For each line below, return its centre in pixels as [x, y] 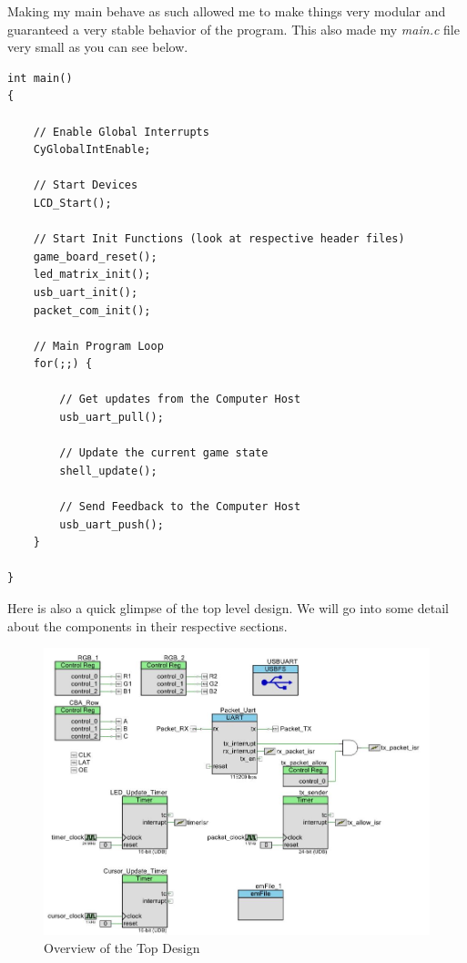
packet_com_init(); [92, 310]
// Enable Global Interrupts [121, 132]
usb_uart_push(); [112, 524]
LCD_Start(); [72, 203]
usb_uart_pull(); [112, 418]
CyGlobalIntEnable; [92, 150]
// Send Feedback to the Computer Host [180, 507]
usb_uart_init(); [86, 292]
